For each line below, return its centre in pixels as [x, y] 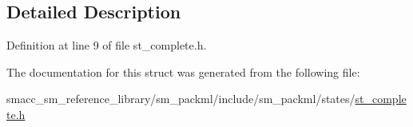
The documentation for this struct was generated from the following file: [183, 71]
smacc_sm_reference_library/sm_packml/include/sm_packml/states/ [181, 99]
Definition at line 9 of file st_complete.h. [107, 45]
